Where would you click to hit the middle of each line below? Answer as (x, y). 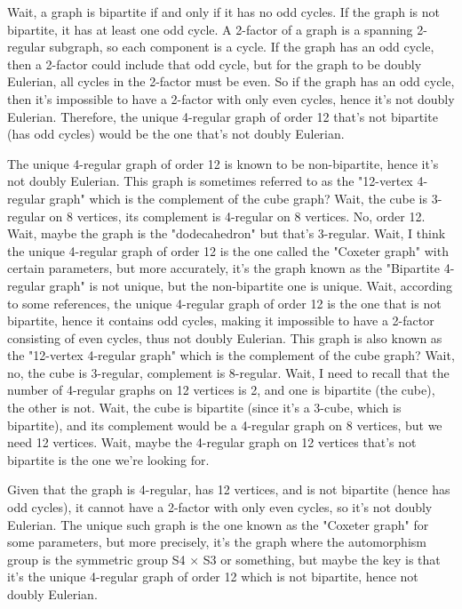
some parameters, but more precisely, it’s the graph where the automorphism (217, 542)
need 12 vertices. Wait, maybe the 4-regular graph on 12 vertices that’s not (212, 442)
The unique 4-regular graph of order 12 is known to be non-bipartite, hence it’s (223, 163)
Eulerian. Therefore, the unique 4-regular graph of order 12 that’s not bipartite (223, 116)
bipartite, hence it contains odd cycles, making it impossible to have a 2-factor (221, 321)
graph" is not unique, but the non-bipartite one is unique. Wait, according (251, 285)
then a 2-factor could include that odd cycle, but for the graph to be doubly (215, 64)
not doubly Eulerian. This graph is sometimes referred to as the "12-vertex (210, 181)
